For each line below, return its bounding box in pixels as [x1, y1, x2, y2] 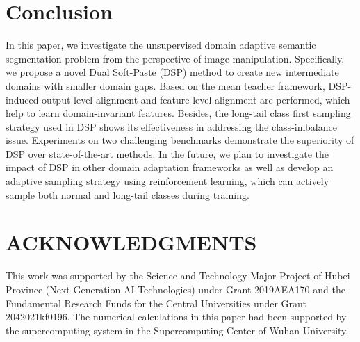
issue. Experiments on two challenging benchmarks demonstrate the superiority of [6, 133, 354, 147]
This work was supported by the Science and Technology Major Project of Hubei [6, 268, 350, 283]
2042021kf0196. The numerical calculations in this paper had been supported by [6, 309, 347, 324]
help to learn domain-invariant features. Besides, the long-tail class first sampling [6, 106, 351, 120]
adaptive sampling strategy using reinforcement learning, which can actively [6, 174, 329, 188]
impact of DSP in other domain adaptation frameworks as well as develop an [6, 160, 334, 174]
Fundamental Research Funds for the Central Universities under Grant [6, 295, 306, 310]
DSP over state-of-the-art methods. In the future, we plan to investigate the [6, 146, 329, 161]
